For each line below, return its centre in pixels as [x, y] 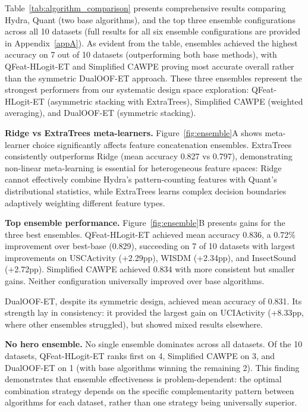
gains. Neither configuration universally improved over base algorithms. [135, 281]
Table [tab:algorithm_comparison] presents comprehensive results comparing [145, 8]
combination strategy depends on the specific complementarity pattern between [150, 390]
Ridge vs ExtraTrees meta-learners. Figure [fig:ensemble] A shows [133, 132]
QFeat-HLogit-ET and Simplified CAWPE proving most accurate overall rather [150, 66]
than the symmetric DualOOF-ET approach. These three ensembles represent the [153, 78]
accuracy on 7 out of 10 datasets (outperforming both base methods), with [141, 54]
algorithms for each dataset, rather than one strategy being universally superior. [151, 402]
